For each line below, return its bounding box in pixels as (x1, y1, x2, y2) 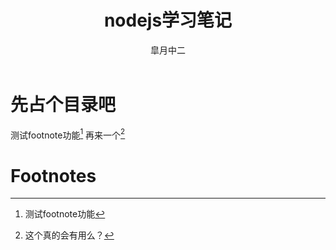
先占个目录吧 (10, 93, 117, 116)
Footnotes (10, 164, 97, 187)
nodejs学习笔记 (103, 9, 233, 32)
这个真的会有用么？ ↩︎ (24, 229, 115, 241)
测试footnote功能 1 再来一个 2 (10, 127, 126, 141)
